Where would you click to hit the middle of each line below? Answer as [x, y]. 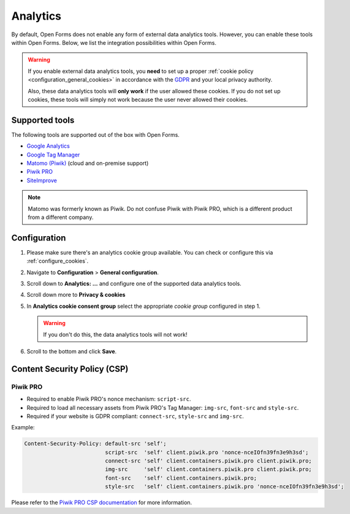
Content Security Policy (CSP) [70, 369]
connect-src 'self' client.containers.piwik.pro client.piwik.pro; [208, 461]
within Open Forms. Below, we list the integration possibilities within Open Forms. [114, 42]
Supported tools [43, 120]
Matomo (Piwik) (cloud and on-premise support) [88, 163]
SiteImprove [42, 180]
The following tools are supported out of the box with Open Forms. [96, 134]
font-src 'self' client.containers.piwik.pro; [181, 478]
